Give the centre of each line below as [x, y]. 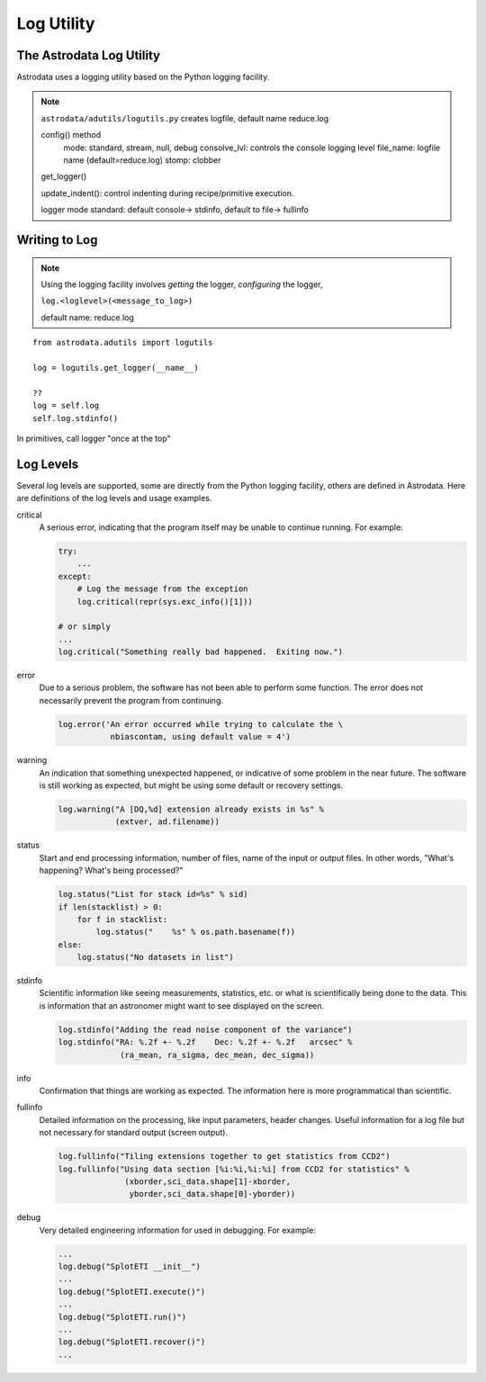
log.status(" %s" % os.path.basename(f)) [196, 932]
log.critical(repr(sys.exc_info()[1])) [165, 601]
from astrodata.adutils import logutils [123, 343]
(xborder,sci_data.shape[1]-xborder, [208, 1181]
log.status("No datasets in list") [155, 957]
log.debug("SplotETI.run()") [122, 1317]
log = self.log [66, 406]
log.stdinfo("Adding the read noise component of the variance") [205, 1029]
